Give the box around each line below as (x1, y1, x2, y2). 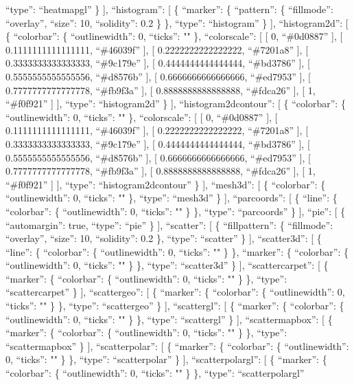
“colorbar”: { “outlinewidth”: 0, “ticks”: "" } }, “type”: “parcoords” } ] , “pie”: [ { (5, 203, 346, 218)
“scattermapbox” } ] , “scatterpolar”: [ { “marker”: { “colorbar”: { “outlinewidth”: (5, 338, 349, 353)
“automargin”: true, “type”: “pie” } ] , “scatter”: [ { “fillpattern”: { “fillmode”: (5, 217, 333, 232)
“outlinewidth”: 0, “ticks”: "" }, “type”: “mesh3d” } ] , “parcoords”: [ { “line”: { (5, 190, 338, 205)
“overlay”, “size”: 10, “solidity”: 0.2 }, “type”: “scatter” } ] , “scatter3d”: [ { (5, 231, 322, 245)
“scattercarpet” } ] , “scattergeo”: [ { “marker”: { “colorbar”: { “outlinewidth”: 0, (5, 285, 345, 299)
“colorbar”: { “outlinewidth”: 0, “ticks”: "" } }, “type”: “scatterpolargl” (5, 366, 305, 380)
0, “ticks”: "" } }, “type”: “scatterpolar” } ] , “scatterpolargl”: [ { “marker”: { (5, 352, 327, 366)
